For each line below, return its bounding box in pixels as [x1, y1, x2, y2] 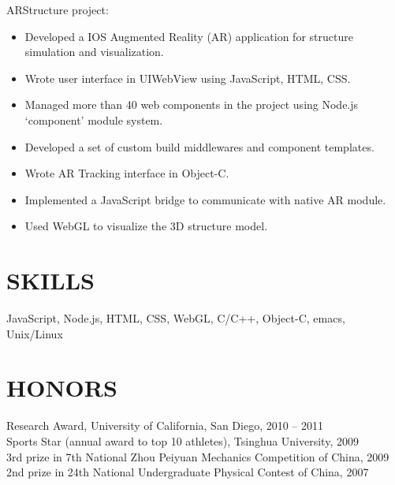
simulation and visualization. [24, 43, 164, 60]
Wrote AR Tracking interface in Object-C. [24, 165, 229, 181]
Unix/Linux [6, 325, 63, 341]
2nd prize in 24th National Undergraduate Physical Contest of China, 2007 [6, 464, 369, 480]
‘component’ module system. [24, 111, 163, 128]
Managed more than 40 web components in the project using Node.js [24, 96, 359, 113]
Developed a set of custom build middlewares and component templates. [24, 138, 375, 155]
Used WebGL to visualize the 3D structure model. [24, 218, 268, 234]
